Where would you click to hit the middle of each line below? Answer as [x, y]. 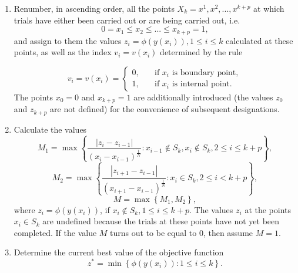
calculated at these [260, 40]
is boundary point [204, 73]
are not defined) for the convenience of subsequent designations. [165, 109]
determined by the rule [201, 52]
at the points [268, 209]
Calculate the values [50, 129]
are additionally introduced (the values [203, 97]
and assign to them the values [68, 40]
